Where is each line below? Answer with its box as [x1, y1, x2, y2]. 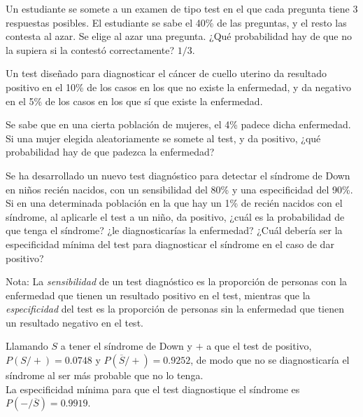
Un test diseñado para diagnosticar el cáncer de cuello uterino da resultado [6, 66, 327, 81]
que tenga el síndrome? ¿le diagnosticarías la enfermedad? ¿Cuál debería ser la [6, 223, 343, 238]
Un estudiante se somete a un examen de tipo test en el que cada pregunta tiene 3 [6, 1, 358, 15]
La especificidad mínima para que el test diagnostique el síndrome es [6, 381, 300, 396]
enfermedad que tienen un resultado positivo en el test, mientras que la [6, 287, 311, 302]
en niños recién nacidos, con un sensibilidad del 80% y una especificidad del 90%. [6, 182, 353, 196]
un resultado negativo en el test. [6, 315, 143, 329]
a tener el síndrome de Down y [60, 339, 192, 353]
